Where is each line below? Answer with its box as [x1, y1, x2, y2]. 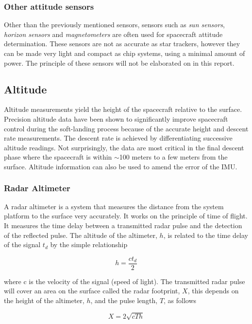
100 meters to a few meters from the [119, 152, 228, 162]
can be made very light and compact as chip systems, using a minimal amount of [4, 48, 245, 58]
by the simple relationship [50, 239, 128, 250]
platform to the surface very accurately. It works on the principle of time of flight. [4, 211, 248, 221]
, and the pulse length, [90, 295, 158, 305]
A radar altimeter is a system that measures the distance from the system [4, 201, 224, 211]
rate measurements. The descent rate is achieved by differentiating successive [4, 133, 233, 143]
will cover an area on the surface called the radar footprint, [4, 286, 180, 296]
